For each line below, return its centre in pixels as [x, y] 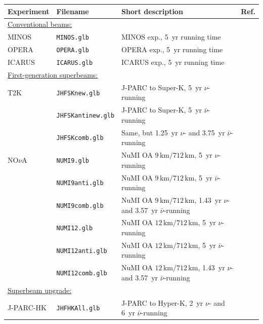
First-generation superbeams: [53, 74]
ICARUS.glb [75, 63]
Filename [73, 11]
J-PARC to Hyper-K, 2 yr [162, 302]
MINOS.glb [73, 38]
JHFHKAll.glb [78, 309]
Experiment [29, 11]
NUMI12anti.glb [82, 251]
